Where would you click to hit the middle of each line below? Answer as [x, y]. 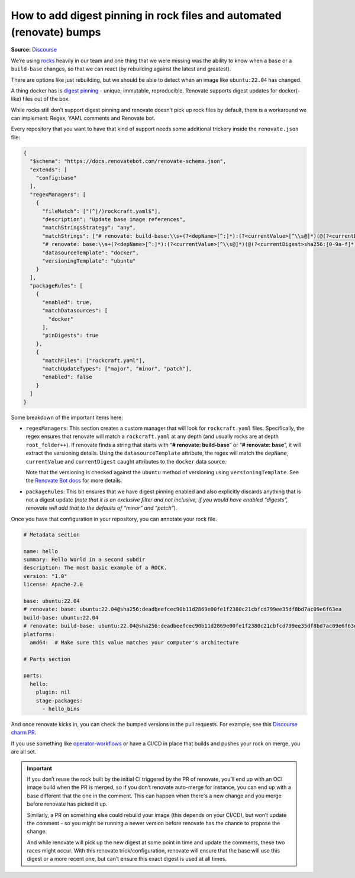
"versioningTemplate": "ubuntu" [89, 261]
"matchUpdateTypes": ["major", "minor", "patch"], [117, 368]
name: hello [41, 551]
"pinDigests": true [70, 336]
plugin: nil [53, 692]
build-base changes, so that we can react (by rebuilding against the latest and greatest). [121, 69]
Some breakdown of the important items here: [67, 417]
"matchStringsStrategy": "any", [89, 228]
